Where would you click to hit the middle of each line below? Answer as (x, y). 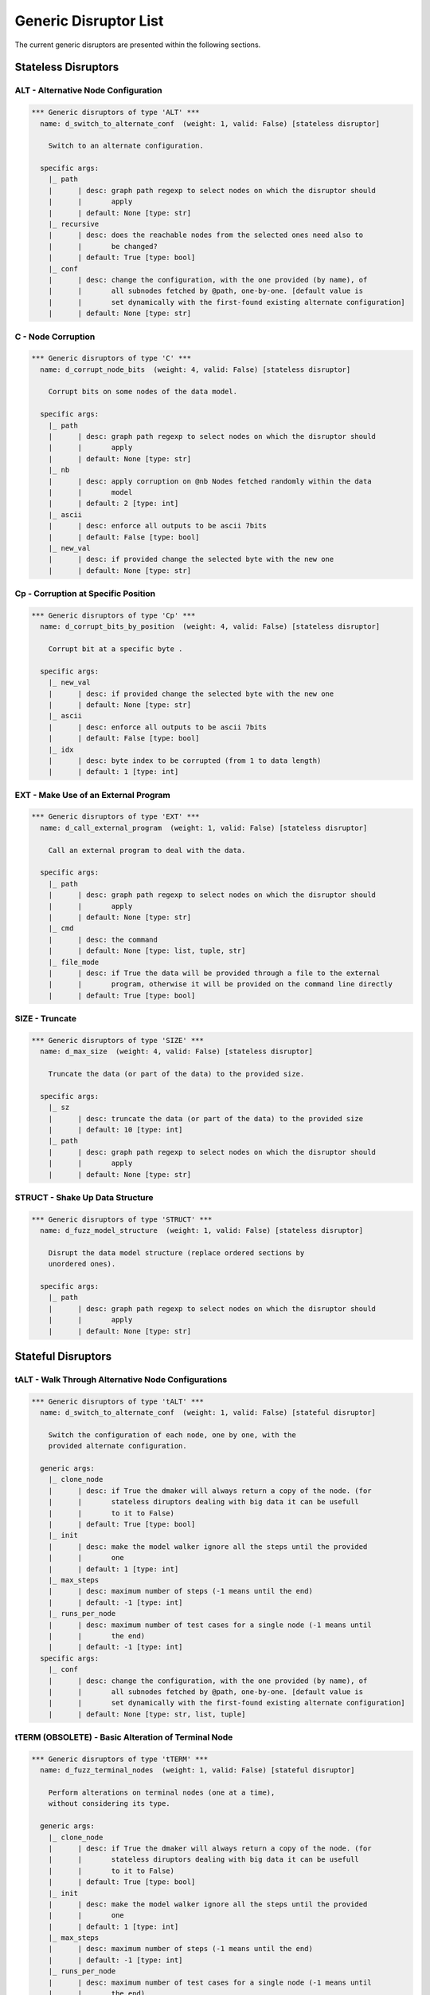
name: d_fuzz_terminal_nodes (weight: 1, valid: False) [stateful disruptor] (197, 1770)
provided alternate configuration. (117, 1446)
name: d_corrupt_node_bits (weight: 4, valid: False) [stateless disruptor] (195, 369)
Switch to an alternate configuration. (126, 146)
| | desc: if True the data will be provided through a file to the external (214, 973)
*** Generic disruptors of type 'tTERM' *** (120, 1759)
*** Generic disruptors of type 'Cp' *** (113, 615)
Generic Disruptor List (89, 21)
